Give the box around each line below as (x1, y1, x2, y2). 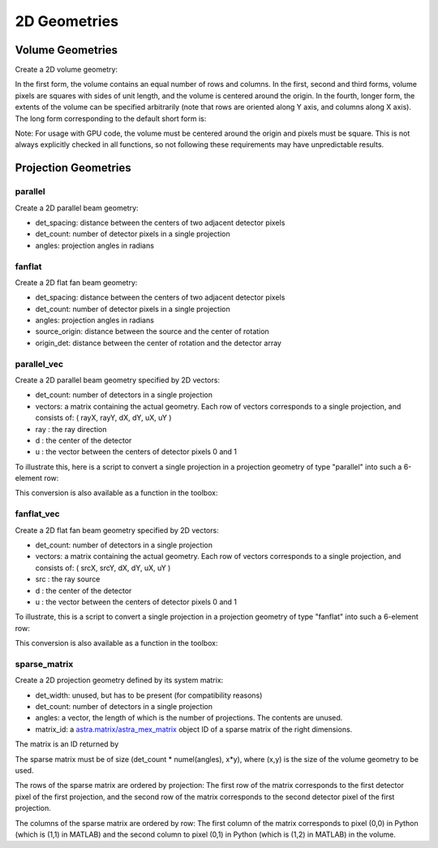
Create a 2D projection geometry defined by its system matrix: (15, 675, 224, 686)
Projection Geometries (15, 161, 131, 175)
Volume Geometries (15, 43, 118, 57)
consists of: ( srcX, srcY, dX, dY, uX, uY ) (35, 563, 171, 573)
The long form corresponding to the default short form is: (15, 114, 207, 123)
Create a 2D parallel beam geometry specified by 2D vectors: (15, 374, 221, 385)
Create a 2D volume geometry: (15, 65, 118, 75)
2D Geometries (15, 12, 119, 30)
